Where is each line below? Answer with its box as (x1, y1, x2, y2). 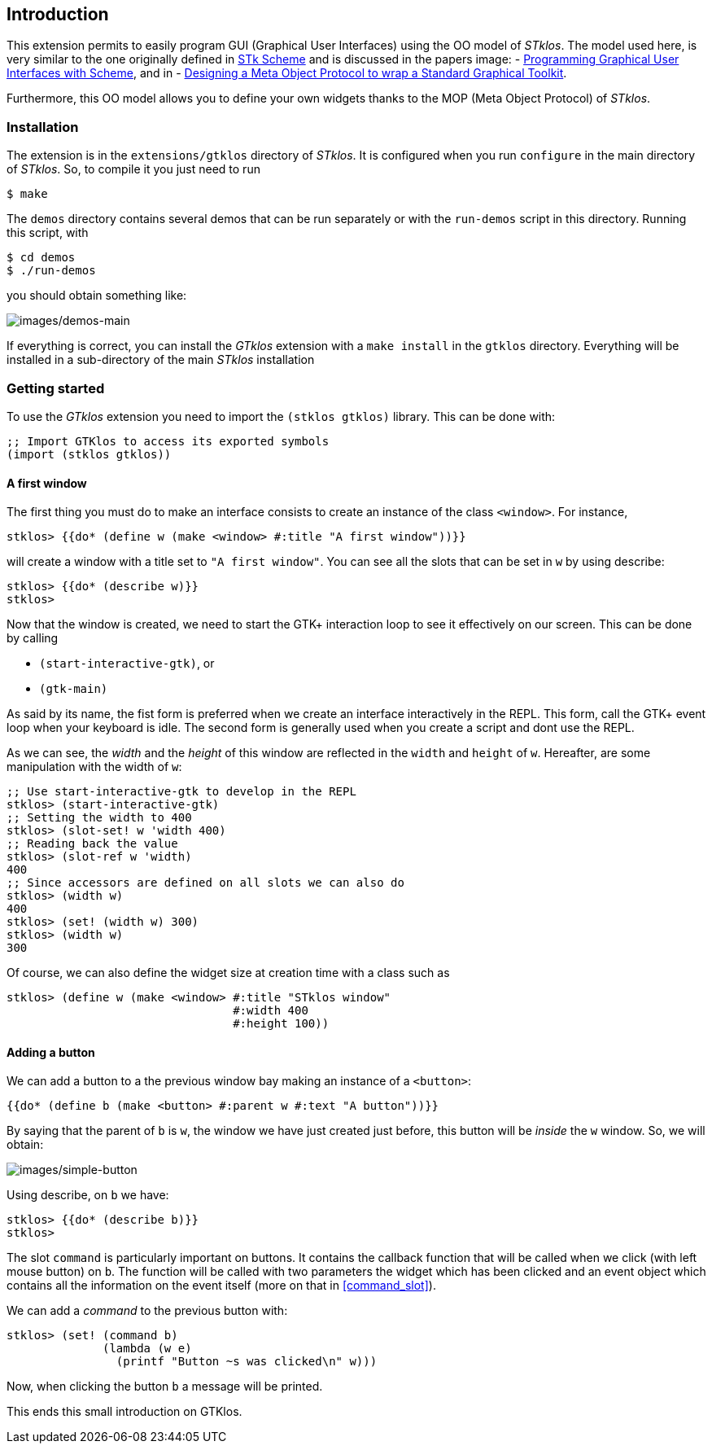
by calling (7, 631, 59, 646)
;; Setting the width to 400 (7, 811, 192, 825)
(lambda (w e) (103, 1342, 192, 1356)
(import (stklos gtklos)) (7, 447, 172, 461)
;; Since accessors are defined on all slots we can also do (7, 876, 404, 890)
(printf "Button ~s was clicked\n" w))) (116, 1355, 378, 1369)
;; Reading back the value (7, 837, 178, 851)
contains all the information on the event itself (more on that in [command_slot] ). (7, 1278, 436, 1293)
